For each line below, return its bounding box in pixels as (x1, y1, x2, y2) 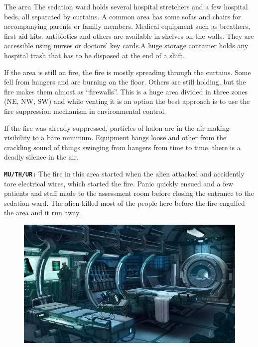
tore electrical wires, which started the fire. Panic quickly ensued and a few (4, 178, 233, 188)
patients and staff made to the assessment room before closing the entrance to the (4, 188, 254, 198)
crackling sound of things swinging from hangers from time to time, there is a (4, 142, 241, 152)
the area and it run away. (4, 207, 81, 218)
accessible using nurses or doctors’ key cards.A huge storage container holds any (4, 40, 249, 51)
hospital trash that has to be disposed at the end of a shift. (4, 50, 185, 60)
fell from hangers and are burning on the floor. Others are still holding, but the (4, 77, 246, 87)
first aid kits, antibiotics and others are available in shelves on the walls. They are (4, 30, 254, 41)
